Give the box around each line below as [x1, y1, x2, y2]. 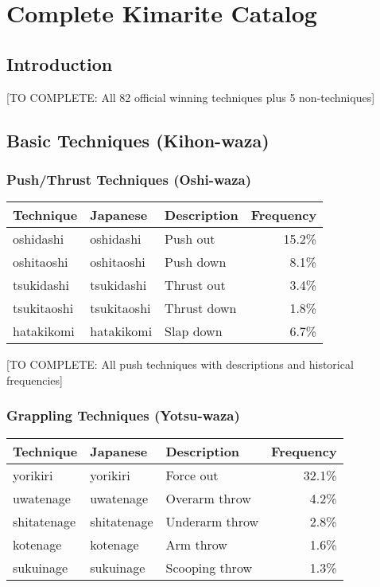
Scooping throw [165, 558, 252, 577]
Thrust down [165, 299, 237, 318]
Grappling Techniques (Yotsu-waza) [6, 405, 240, 425]
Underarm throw [165, 511, 259, 530]
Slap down [165, 322, 223, 341]
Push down [165, 252, 227, 272]
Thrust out [165, 276, 226, 295]
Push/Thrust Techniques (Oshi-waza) [6, 169, 251, 189]
